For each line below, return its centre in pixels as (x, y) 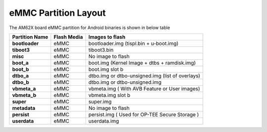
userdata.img (104, 121)
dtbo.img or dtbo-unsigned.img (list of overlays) (144, 75)
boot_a (21, 63)
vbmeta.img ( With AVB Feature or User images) (144, 89)
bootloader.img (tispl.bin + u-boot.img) (133, 43)
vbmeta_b (24, 95)
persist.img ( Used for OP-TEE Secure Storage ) (144, 114)
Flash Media (68, 37)
